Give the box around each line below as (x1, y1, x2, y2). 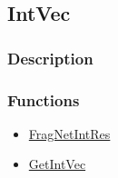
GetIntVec (28, 154, 86, 173)
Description (7, 46, 93, 69)
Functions (7, 88, 80, 111)
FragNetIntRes (28, 124, 111, 143)
